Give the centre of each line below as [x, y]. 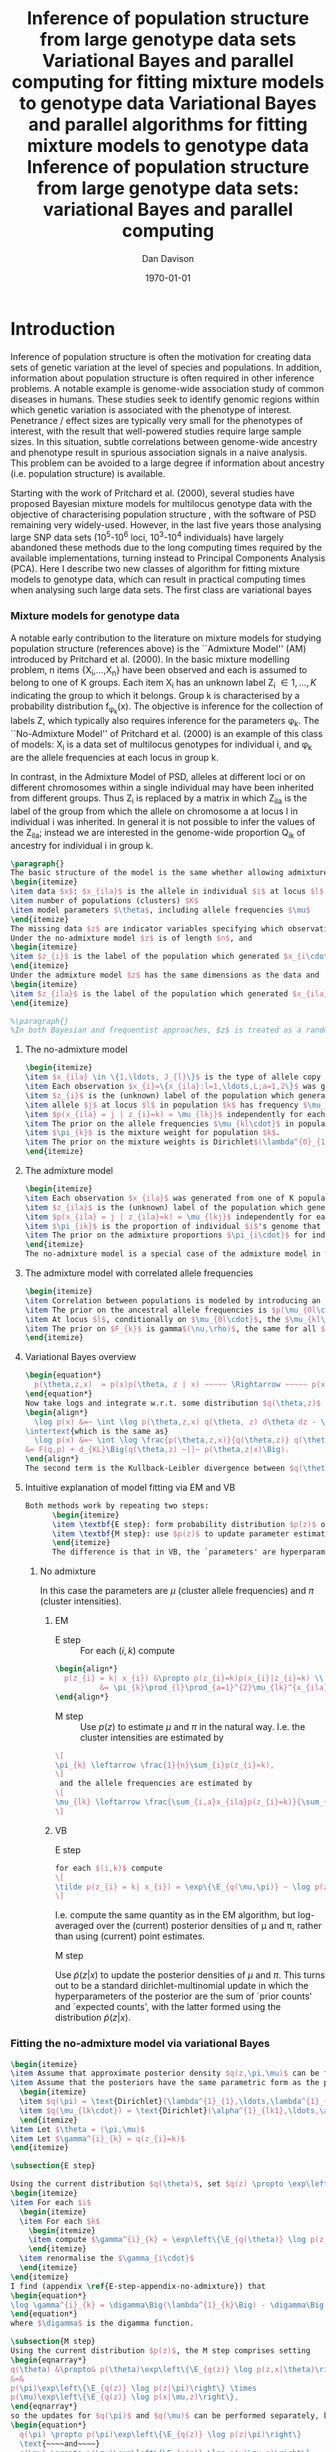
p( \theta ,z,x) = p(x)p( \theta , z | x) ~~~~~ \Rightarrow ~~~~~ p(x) [182, 1385]
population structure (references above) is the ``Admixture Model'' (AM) [158, 648]
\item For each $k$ [60, 2221]
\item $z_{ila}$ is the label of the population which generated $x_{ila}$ [171, 993]
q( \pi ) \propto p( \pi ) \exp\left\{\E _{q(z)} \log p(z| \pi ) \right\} [160, 2434]
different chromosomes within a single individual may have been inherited [162, 787]
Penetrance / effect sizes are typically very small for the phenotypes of [156, 420]
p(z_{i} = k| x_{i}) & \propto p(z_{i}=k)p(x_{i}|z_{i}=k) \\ [193, 1678]
